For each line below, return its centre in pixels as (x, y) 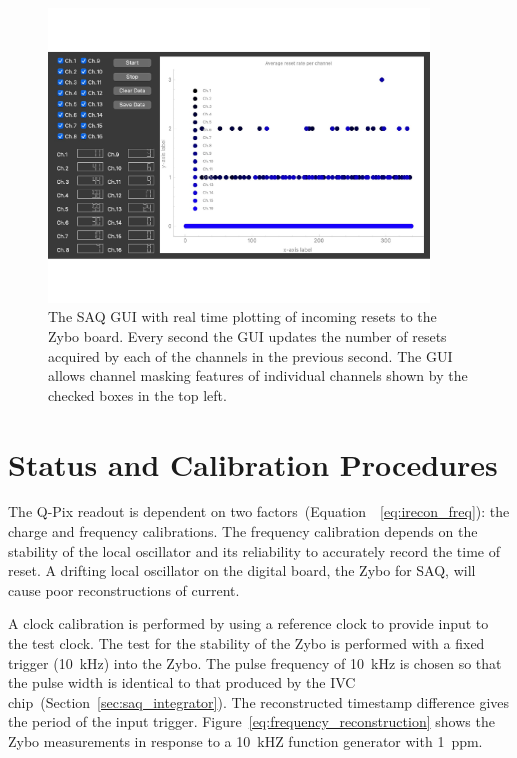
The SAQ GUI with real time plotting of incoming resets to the (242, 316)
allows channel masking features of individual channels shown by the (258, 375)
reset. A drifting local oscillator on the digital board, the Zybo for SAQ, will (242, 570)
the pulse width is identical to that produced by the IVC (182, 682)
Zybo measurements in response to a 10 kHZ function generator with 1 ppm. (245, 740)
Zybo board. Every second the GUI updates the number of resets (247, 335)
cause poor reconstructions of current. (124, 589)
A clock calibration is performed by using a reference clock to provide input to (248, 623)
